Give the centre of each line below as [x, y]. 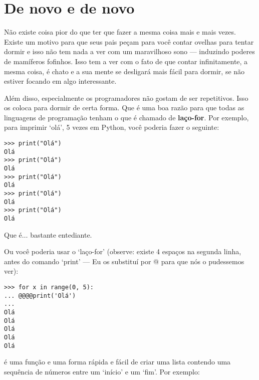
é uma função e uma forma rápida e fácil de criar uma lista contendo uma [117, 362]
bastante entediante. [61, 234]
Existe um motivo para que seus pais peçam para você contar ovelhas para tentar [129, 41]
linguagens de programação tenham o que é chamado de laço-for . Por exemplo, [126, 117]
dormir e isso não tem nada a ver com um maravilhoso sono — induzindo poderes [129, 51]
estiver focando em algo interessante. [60, 81]
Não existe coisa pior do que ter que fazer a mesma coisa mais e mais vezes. [120, 32]
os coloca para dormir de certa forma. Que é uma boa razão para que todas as [124, 108]
